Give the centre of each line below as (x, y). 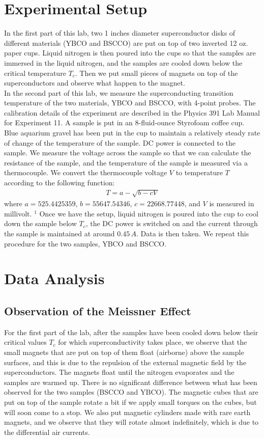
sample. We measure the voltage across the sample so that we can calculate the (128, 153)
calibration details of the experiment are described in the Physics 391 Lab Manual (132, 112)
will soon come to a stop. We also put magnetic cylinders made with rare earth (127, 412)
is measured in (232, 203)
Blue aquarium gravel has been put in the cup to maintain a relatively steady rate (132, 133)
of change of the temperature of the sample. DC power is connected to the (120, 142)
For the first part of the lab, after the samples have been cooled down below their (131, 332)
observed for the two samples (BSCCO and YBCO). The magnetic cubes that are (131, 392)
